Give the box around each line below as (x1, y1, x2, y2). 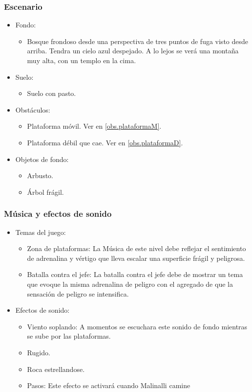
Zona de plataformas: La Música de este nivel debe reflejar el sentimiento (27, 243, 246, 254)
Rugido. (27, 347, 50, 357)
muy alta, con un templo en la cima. (27, 55, 136, 65)
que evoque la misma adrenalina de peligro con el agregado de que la (27, 278, 233, 289)
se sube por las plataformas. (27, 331, 111, 341)
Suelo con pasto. (27, 88, 76, 98)
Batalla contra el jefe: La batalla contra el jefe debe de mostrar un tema (27, 269, 243, 279)
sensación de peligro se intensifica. (27, 288, 129, 299)
